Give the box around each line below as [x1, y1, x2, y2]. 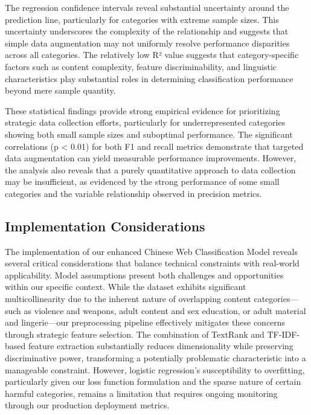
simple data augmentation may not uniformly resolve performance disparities [5, 36, 290, 49]
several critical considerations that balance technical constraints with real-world [5, 257, 300, 269]
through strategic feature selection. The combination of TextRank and [5, 327, 265, 340]
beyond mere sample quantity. [5, 84, 116, 97]
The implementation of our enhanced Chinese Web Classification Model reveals [5, 245, 298, 257]
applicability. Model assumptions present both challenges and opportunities [5, 268, 284, 281]
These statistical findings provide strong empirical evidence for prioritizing [5, 104, 280, 117]
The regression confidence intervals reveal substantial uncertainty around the [5, 1, 289, 13]
